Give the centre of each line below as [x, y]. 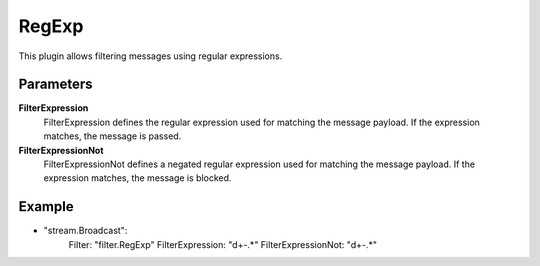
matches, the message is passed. [112, 136]
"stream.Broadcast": [85, 231]
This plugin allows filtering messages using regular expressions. [150, 56]
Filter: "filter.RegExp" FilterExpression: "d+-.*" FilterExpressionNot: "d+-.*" [223, 244]
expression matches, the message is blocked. [137, 178]
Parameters [55, 84]
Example [46, 206]
